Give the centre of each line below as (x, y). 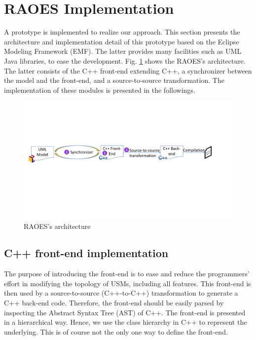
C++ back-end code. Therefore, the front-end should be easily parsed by (114, 302)
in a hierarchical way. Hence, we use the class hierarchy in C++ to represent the (126, 322)
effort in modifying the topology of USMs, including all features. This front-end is (128, 283)
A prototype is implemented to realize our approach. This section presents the (122, 32)
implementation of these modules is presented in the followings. (100, 90)
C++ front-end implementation (86, 253)
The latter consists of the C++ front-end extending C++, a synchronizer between (128, 70)
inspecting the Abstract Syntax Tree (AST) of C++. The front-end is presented (125, 312)
